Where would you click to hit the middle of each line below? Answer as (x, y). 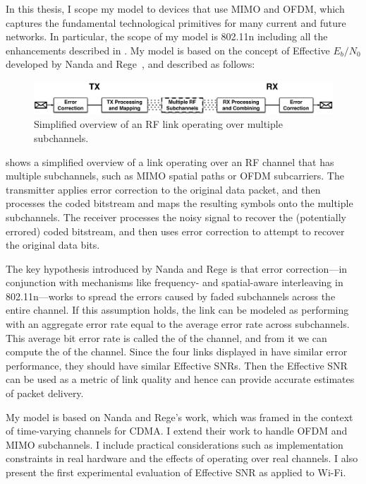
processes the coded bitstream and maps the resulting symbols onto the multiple (179, 203)
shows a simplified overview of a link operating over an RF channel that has (170, 161)
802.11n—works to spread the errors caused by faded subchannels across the (171, 296)
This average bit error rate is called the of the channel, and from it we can (166, 337)
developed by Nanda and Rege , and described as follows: (130, 64)
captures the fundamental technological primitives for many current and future (176, 22)
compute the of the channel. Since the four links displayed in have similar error (177, 352)
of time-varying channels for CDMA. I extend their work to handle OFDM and (177, 431)
